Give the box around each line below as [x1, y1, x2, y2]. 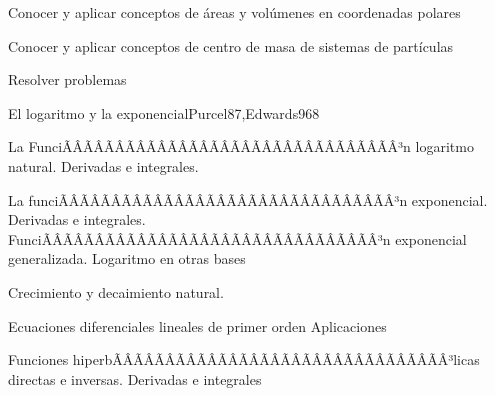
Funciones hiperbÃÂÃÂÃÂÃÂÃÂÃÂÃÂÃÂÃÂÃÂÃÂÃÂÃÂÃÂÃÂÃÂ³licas [8, 349, 480, 370]
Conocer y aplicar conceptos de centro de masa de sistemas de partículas [8, 35, 454, 56]
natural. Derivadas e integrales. [8, 155, 199, 176]
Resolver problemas [8, 69, 127, 90]
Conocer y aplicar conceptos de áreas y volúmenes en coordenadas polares [8, 2, 461, 22]
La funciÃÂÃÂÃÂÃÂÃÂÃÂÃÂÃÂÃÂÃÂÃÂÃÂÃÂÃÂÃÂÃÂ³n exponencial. [8, 189, 488, 210]
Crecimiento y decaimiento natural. [8, 281, 224, 302]
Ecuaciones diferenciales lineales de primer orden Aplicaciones [8, 315, 387, 336]
